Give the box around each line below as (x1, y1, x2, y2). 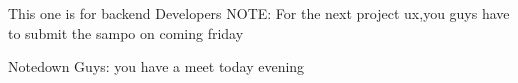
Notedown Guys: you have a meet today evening (8, 56, 305, 77)
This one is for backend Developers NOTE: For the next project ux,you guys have (8, 3, 510, 23)
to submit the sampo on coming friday (8, 22, 244, 43)
